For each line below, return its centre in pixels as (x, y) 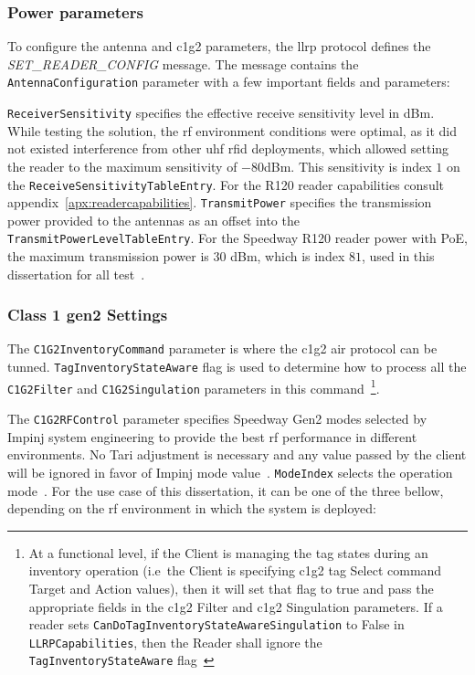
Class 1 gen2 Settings (88, 315)
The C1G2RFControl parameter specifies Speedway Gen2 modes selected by (217, 419)
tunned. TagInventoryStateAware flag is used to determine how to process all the (237, 367)
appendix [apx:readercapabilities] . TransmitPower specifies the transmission (220, 202)
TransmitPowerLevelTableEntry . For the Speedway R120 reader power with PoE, (237, 238)
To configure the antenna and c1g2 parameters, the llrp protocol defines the (219, 46)
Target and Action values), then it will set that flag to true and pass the (231, 588)
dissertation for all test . (76, 274)
